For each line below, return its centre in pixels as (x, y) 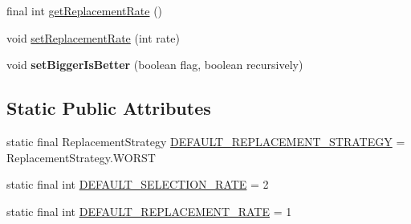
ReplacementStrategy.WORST (81, 157)
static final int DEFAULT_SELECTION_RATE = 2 (138, 184)
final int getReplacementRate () (85, 10)
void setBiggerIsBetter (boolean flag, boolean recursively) (155, 65)
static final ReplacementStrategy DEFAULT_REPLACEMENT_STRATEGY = (206, 141)
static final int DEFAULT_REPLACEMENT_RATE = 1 (149, 211)
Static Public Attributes (109, 108)
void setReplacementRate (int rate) (93, 37)
